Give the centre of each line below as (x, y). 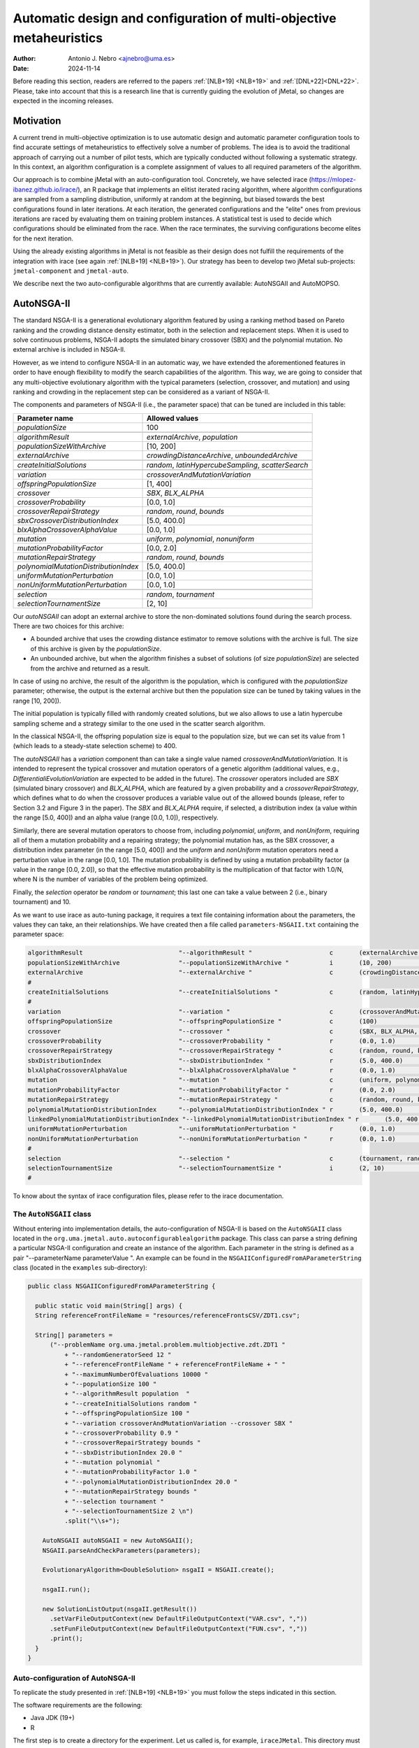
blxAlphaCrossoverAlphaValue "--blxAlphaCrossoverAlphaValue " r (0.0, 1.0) (212, 1070)
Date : (21, 68)
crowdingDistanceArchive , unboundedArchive (222, 455)
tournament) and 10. (42, 902)
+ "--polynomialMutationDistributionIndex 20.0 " (151, 1482)
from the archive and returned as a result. (90, 668)
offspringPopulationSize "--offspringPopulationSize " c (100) (203, 1022)
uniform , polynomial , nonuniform (201, 538)
